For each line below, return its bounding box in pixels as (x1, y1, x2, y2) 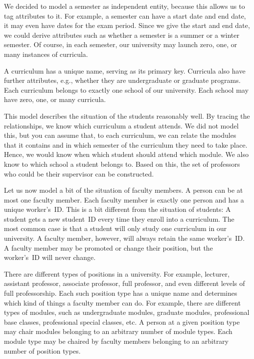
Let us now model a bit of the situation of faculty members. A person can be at (4, 185, 243, 195)
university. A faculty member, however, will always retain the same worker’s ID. (4, 233, 245, 243)
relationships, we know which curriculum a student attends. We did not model (4, 120, 239, 130)
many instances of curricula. (4, 49, 88, 59)
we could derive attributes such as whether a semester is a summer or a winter (4, 29, 239, 40)
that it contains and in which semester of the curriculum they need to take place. (4, 139, 248, 150)
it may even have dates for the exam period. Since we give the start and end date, (4, 20, 250, 30)
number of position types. (4, 345, 81, 356)
